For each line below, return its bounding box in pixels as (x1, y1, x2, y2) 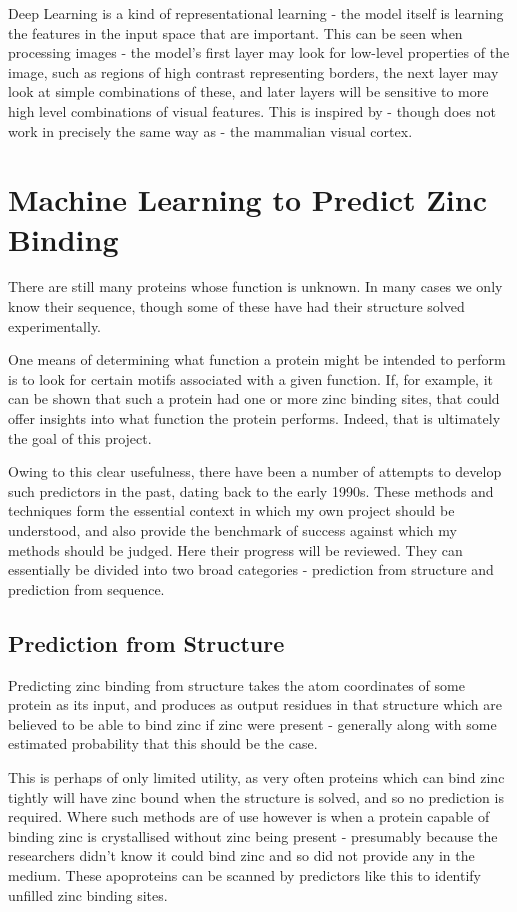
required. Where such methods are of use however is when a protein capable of (8, 806, 490, 827)
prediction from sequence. (8, 578, 165, 599)
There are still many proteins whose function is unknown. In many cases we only (8, 276, 503, 297)
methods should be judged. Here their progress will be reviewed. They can (8, 539, 463, 560)
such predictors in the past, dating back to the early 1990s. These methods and (8, 480, 494, 501)
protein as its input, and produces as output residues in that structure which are (8, 694, 502, 715)
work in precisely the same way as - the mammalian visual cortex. (8, 120, 413, 141)
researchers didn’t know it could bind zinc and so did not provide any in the (8, 845, 475, 866)
